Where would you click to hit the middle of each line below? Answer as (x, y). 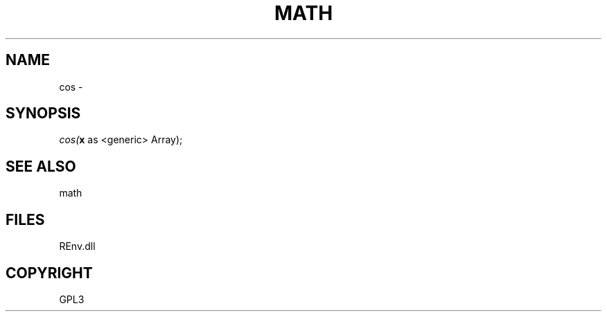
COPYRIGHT (49, 273)
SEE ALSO (41, 166)
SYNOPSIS (43, 114)
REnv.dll (77, 246)
